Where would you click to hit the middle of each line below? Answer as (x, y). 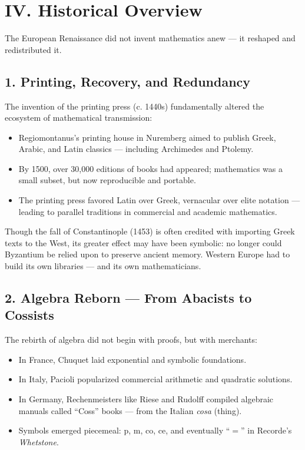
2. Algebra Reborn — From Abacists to (128, 298)
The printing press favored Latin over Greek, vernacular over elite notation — (159, 200)
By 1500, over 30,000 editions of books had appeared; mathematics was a (150, 168)
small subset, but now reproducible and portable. (107, 180)
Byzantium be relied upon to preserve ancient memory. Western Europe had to (147, 254)
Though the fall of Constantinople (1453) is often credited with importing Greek (150, 231)
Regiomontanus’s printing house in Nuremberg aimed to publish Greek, (147, 137)
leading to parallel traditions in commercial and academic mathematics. (148, 211)
